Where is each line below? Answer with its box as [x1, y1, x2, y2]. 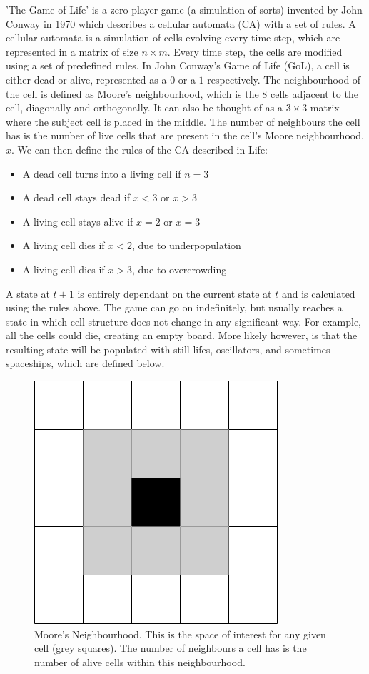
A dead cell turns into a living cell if [22, 166, 181, 181]
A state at [6, 286, 50, 301]
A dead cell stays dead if [22, 190, 131, 205]
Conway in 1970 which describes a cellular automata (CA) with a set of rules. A [6, 16, 356, 31]
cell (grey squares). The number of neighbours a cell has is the [34, 640, 307, 655]
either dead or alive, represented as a [6, 71, 167, 86]
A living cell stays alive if [22, 213, 133, 228]
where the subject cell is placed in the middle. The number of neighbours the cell [6, 114, 360, 129]
